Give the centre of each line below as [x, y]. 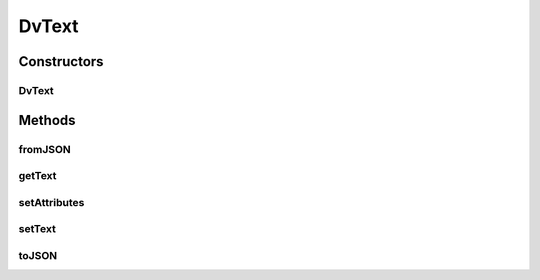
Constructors [61, 61]
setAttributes [51, 202]
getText [37, 176]
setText [37, 229]
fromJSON [45, 149]
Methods [47, 120]
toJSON [38, 255]
